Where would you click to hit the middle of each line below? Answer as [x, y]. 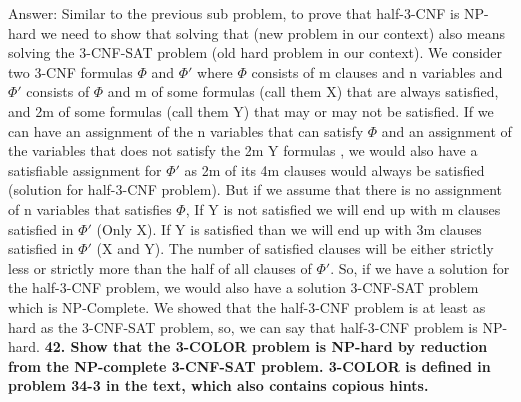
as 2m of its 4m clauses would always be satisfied [334, 169]
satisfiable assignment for [85, 169]
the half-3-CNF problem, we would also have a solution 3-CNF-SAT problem [243, 287]
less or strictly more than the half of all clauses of [160, 267]
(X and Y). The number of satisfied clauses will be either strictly [295, 248]
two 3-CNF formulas [70, 71]
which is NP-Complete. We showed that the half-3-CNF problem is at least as [247, 306]
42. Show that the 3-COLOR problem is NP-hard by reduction [266, 346]
